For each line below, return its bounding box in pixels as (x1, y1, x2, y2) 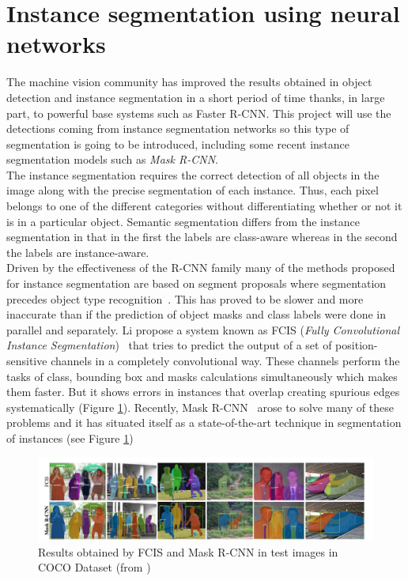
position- (335, 337, 378, 353)
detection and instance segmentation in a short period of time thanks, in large (6, 89, 385, 105)
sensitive (6, 353, 47, 368)
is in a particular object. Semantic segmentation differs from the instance (6, 213, 360, 229)
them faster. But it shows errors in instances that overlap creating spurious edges (6, 383, 400, 400)
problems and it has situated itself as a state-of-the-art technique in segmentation (6, 414, 402, 431)
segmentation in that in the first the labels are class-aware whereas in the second (6, 228, 398, 245)
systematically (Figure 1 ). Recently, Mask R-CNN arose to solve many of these (6, 398, 394, 415)
